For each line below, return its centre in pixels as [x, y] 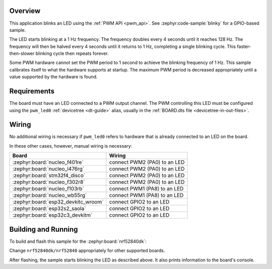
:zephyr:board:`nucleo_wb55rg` [50, 195]
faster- [244, 46]
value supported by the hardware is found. [53, 77]
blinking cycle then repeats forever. [72, 53]
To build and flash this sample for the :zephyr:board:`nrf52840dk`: [78, 241]
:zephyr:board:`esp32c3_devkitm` [52, 215]
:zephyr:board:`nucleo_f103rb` [48, 189]
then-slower [22, 53]
